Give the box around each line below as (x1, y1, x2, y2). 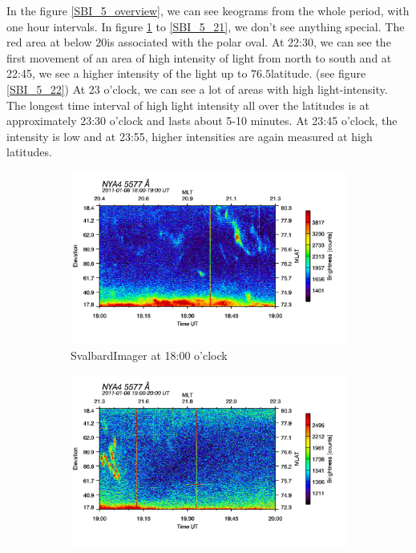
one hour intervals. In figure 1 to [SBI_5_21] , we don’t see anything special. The (6, 18, 405, 34)
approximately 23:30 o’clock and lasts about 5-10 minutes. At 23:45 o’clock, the (6, 112, 398, 129)
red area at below (6, 34, 92, 50)
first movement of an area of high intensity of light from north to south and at (6, 49, 392, 66)
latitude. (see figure (270, 65, 366, 82)
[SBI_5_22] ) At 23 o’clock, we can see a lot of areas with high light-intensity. (6, 80, 388, 97)
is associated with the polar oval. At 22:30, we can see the (107, 34, 391, 50)
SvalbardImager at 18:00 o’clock (71, 346, 228, 363)
